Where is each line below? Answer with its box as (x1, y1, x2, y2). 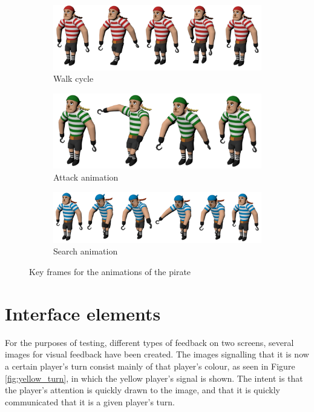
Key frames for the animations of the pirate (29, 265, 191, 277)
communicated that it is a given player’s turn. (5, 395, 175, 408)
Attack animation (53, 170, 119, 183)
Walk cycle (53, 72, 94, 85)
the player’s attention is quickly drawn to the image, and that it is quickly (5, 384, 280, 396)
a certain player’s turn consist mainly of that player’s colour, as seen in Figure (5, 359, 295, 372)
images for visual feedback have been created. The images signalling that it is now (5, 348, 309, 360)
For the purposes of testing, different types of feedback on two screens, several (5, 336, 294, 348)
